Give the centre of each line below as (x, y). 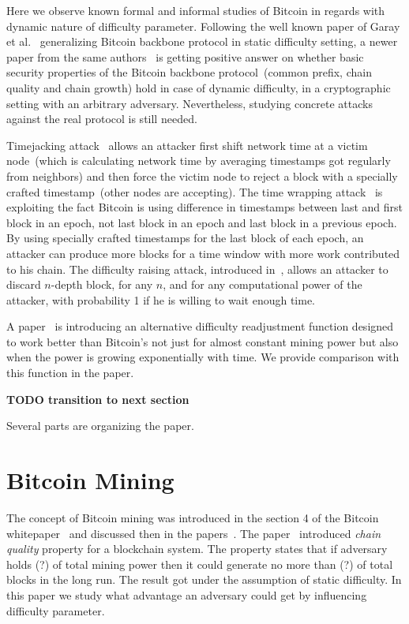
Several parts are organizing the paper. (100, 426)
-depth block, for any (102, 284)
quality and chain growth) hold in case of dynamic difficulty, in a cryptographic (199, 87)
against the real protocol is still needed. (102, 119)
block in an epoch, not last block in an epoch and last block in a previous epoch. (202, 222)
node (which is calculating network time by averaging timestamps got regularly (199, 161)
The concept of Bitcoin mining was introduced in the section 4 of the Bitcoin (193, 517)
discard (24, 284)
